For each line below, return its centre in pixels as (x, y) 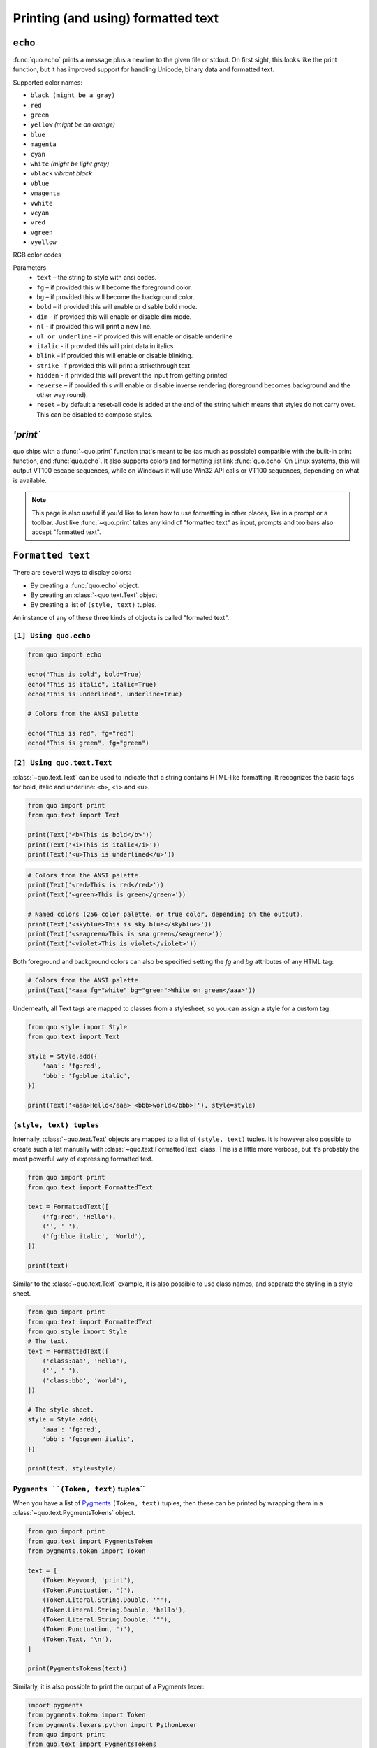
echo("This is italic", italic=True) (92, 684)
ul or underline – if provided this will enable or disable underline (135, 336)
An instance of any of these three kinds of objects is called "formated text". (121, 617)
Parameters (30, 267)
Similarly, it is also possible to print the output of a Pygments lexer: (109, 1686)
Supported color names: (48, 82)
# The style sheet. (61, 1410)
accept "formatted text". (66, 532)
